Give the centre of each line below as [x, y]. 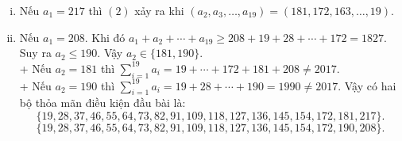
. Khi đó [105, 37]
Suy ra [35, 53]
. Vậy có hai [367, 85]
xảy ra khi [159, 10]
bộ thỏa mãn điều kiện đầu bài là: [102, 103]
